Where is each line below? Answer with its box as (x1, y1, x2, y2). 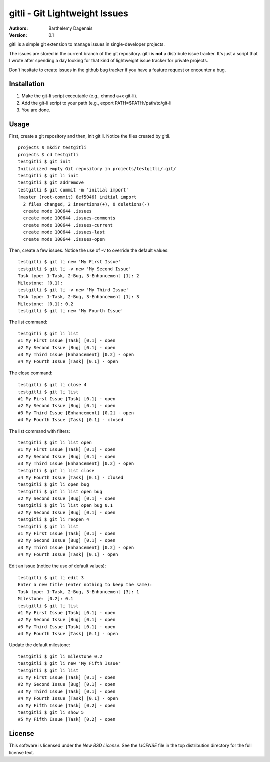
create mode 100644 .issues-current (23, 222, 113, 228)
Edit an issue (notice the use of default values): (9, 563, 106, 569)
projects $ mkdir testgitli (18, 145, 87, 150)
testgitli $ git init (18, 159, 71, 165)
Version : (9, 32, 27, 38)
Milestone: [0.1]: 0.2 (18, 301, 74, 307)
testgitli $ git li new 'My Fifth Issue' (18, 661, 121, 666)
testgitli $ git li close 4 (18, 382, 87, 388)
